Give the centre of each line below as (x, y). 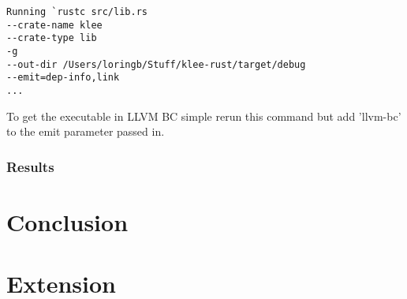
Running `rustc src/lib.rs (77, 12)
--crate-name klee (54, 25)
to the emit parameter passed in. (86, 131)
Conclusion (67, 221)
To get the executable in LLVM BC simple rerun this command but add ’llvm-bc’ (204, 116)
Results (30, 166)
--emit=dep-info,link (63, 78)
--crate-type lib (52, 38)
